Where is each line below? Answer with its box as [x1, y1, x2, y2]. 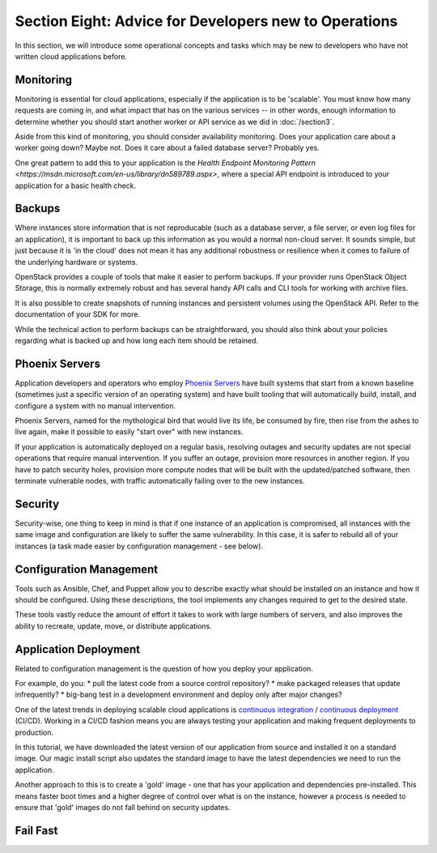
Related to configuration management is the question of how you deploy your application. [15, 663, 313, 673]
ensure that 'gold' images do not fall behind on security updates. [15, 803, 231, 812]
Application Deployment [15, 642, 141, 656]
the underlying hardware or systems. [15, 257, 138, 267]
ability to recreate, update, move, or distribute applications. [15, 621, 212, 631]
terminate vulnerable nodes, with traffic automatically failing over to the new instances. [15, 476, 305, 486]
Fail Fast [15, 823, 58, 838]
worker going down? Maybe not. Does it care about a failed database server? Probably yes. [15, 143, 320, 153]
